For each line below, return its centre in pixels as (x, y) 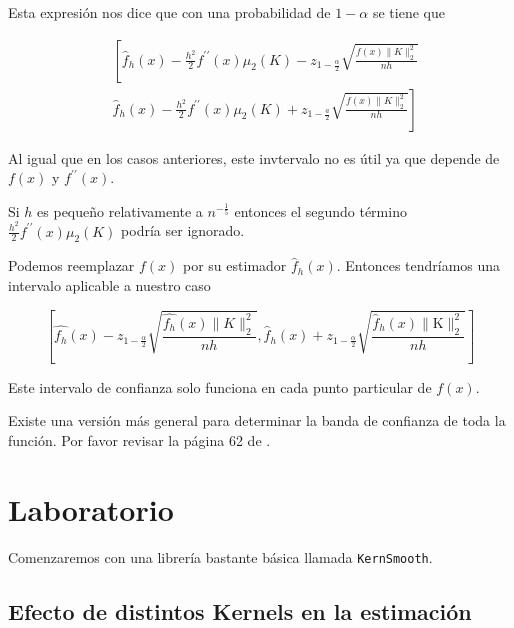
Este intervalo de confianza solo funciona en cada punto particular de (220, 386)
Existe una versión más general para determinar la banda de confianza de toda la (257, 420)
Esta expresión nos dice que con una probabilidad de (169, 12)
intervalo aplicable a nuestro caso (109, 284)
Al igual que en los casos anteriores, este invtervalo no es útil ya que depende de (254, 157)
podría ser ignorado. (183, 230)
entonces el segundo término (320, 210)
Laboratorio (91, 508)
